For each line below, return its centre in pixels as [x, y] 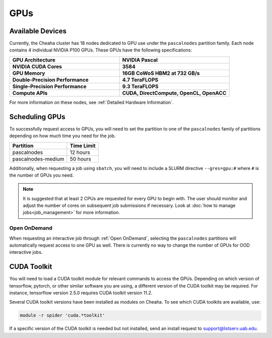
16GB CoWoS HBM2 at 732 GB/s [161, 73]
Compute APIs [30, 93]
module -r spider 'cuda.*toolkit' [62, 316]
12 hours [80, 152]
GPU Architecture [34, 60]
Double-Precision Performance [50, 80]
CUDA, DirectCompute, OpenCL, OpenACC [174, 93]
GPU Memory [29, 73]
